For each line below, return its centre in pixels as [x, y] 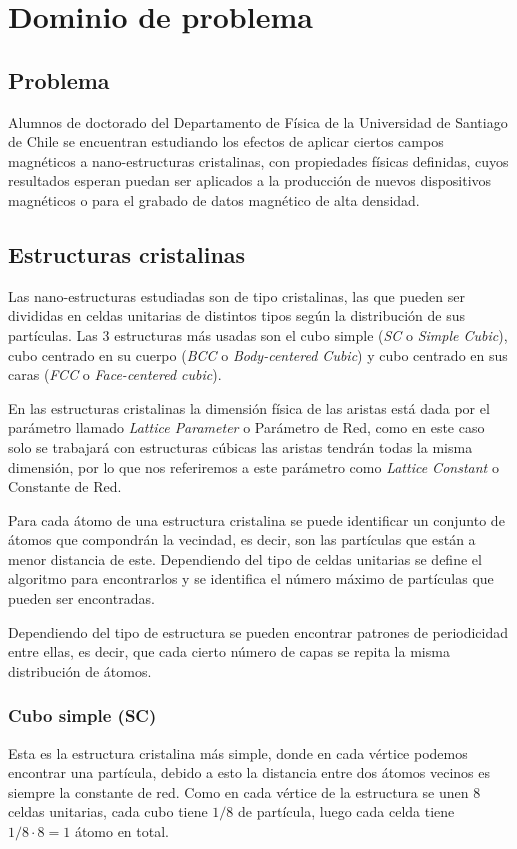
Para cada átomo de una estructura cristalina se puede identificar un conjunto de [256, 519]
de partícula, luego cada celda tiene [346, 811]
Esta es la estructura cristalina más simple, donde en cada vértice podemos [238, 752]
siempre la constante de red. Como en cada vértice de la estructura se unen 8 [244, 791]
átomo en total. [121, 831]
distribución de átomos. [80, 670]
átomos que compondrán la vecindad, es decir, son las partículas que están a [242, 539]
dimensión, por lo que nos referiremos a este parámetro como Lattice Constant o [253, 466]
